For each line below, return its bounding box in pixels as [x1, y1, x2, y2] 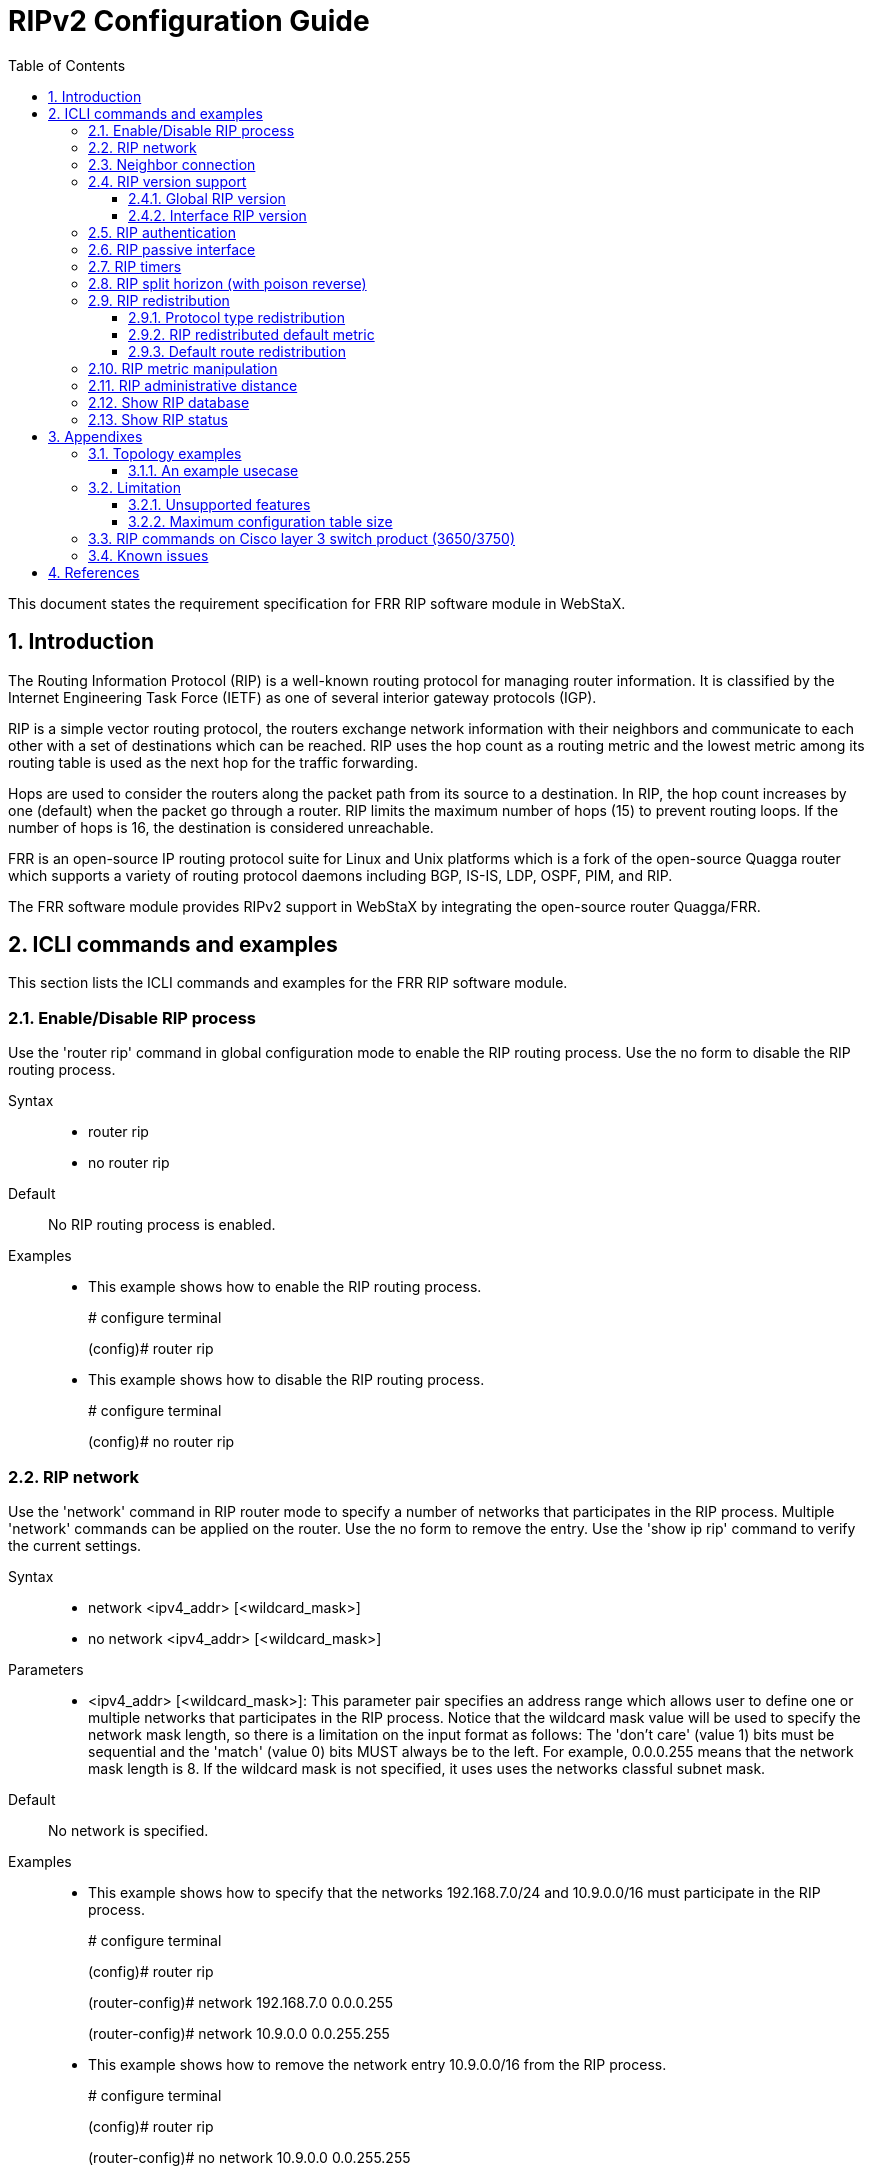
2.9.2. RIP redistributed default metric [128, 325, 375, 343]
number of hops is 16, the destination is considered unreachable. [8, 818, 434, 836]
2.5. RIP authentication [88, 223, 236, 241]
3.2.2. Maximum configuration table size [128, 512, 393, 530]
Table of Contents [8, 56, 126, 74]
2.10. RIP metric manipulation [88, 359, 278, 377]
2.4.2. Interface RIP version [128, 206, 307, 224]
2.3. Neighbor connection [88, 155, 256, 173]
